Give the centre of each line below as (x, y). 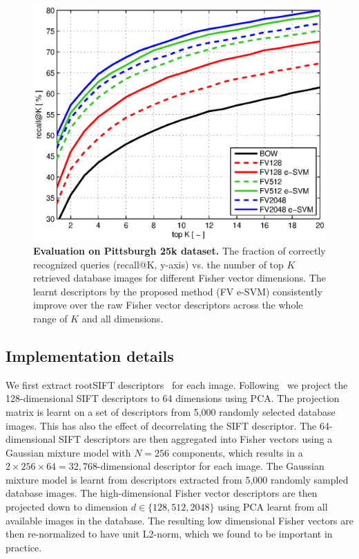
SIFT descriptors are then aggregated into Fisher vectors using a (196, 439)
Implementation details (90, 355)
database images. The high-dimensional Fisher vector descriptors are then (162, 493)
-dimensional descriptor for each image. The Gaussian (211, 466)
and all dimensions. (123, 318)
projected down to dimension (67, 507)
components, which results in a (237, 452)
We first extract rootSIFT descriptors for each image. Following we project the (177, 384)
